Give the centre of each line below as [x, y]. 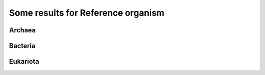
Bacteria [22, 46]
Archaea [23, 30]
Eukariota [24, 62]
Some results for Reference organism [87, 13]
